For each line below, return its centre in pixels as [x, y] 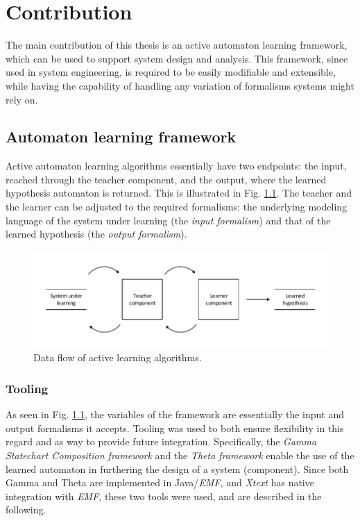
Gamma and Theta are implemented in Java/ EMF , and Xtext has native [160, 482]
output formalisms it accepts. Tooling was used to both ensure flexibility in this [175, 428]
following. [26, 510]
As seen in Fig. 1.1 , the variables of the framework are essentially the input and [175, 414]
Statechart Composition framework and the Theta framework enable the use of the [180, 455]
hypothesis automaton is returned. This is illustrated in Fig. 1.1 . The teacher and [179, 193]
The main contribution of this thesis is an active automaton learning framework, [177, 45]
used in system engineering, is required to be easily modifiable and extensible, [171, 72]
